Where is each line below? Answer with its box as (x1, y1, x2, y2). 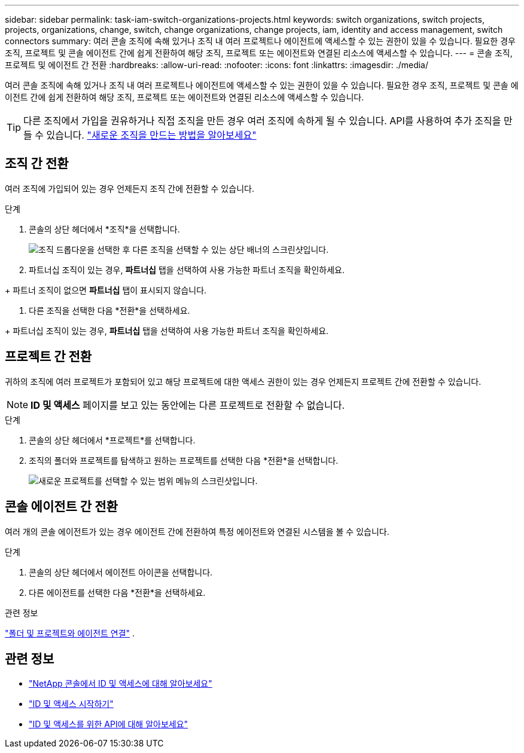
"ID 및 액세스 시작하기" (29, 699, 114, 709)
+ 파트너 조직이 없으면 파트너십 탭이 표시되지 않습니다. (5, 284, 207, 295)
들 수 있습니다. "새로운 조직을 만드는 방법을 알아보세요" (23, 129, 257, 141)
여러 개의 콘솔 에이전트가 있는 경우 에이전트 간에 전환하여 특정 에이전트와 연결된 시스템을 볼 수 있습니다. (5, 526, 389, 537)
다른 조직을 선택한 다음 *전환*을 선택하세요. (29, 305, 190, 316)
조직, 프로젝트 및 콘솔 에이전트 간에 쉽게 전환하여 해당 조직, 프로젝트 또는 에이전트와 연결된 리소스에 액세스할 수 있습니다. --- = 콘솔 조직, (5, 48, 513, 58)
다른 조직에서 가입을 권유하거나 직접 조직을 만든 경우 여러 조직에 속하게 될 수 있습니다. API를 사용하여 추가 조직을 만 (23, 115, 513, 127)
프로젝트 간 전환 (5, 349, 92, 365)
